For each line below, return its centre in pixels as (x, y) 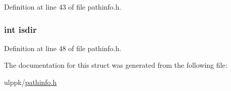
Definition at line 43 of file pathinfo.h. (63, 7)
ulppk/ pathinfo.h (31, 82)
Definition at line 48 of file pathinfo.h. (63, 48)
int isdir (20, 29)
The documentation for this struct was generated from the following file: (116, 65)
